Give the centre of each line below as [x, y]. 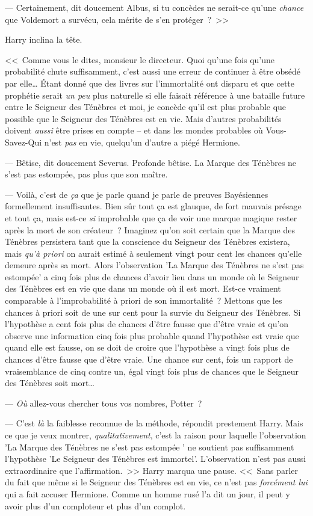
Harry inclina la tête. [44, 39]
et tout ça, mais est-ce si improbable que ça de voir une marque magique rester [151, 217]
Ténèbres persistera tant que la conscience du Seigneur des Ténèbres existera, [147, 241]
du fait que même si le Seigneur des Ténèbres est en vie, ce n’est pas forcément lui [156, 482]
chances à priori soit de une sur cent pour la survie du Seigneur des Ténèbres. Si [153, 312]
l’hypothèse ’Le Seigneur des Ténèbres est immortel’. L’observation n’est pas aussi [156, 459]
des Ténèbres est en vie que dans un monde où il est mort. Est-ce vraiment [143, 288]
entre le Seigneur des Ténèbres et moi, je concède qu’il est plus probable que [146, 107]
